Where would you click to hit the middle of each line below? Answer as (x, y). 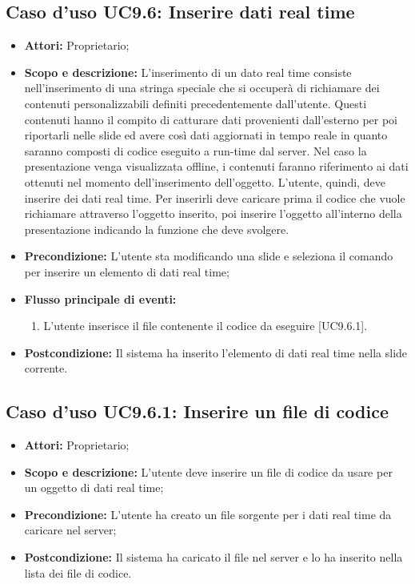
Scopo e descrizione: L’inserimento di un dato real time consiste (188, 72)
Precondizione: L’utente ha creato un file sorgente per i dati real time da (208, 514)
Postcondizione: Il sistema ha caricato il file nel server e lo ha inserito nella (213, 557)
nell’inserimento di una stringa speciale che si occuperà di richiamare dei (202, 88)
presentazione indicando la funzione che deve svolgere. (157, 229)
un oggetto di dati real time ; (94, 487)
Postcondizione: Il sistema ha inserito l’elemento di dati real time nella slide (216, 352)
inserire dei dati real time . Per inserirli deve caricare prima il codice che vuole (215, 197)
